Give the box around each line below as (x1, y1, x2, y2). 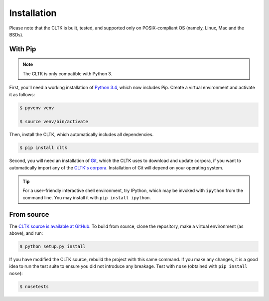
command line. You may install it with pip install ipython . (22, 194, 151, 200)
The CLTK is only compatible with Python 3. (22, 70, 112, 77)
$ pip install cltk (19, 145, 67, 150)
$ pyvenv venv (19, 105, 54, 111)
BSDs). (9, 31, 23, 37)
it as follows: (9, 91, 35, 97)
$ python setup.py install (19, 244, 86, 249)
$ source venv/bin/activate (19, 119, 88, 125)
